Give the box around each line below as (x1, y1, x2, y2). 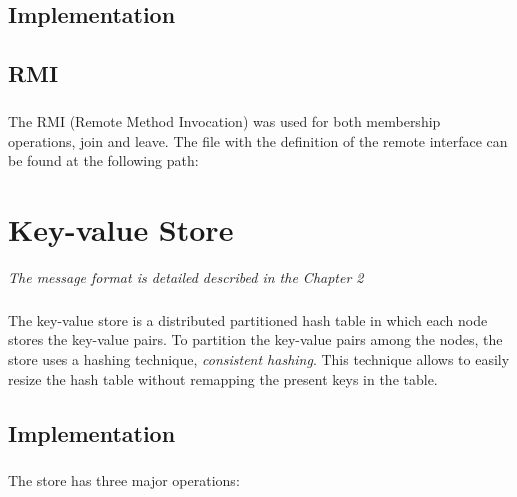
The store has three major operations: (8, 470, 240, 491)
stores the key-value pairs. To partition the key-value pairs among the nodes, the (8, 329, 503, 350)
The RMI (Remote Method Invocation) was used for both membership (8, 110, 441, 131)
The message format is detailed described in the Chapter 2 (8, 266, 364, 287)
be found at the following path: (8, 150, 199, 171)
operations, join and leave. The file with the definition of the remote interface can (8, 130, 508, 151)
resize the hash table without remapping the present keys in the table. (8, 368, 438, 389)
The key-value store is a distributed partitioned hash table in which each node (8, 309, 488, 330)
